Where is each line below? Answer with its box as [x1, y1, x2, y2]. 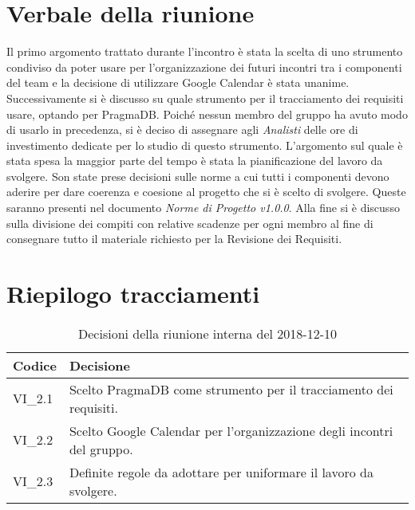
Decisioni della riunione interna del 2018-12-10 [78, 324, 337, 343]
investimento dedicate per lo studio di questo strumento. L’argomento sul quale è [6, 136, 403, 153]
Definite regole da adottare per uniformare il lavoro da [69, 462, 373, 481]
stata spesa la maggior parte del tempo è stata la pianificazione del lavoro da [6, 152, 383, 169]
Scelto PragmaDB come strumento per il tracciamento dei [69, 379, 393, 398]
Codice [13, 355, 57, 375]
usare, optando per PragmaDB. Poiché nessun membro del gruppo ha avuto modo [6, 105, 408, 122]
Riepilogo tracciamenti [6, 277, 260, 310]
